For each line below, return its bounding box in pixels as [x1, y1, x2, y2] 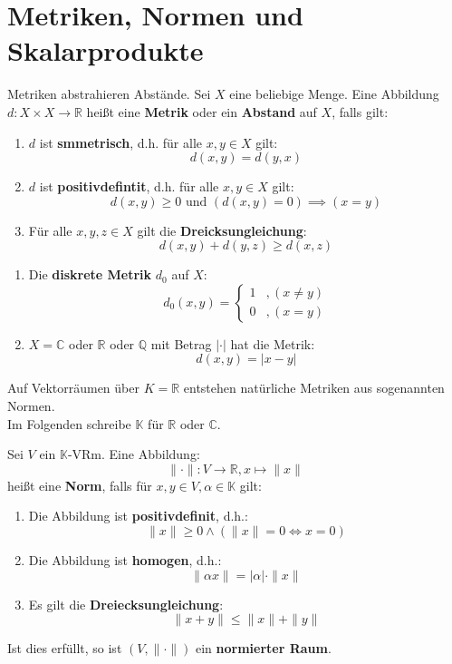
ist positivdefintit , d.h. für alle [39, 177, 219, 196]
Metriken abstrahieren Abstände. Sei [7, 84, 211, 103]
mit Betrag [150, 334, 212, 353]
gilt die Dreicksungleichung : [137, 220, 307, 239]
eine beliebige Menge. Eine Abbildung [229, 84, 439, 103]
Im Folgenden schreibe [7, 414, 131, 433]
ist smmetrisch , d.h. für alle [39, 132, 202, 151]
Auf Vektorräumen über [7, 378, 139, 397]
